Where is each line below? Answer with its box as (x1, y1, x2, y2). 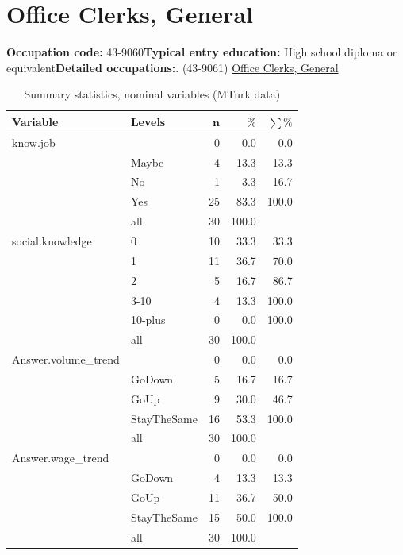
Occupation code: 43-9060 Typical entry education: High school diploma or (6, 44, 397, 60)
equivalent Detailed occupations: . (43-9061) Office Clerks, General (6, 59, 339, 75)
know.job (12, 133, 56, 150)
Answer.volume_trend (12, 351, 120, 368)
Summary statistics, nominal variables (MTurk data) (24, 86, 281, 102)
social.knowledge (12, 232, 92, 249)
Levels (130, 113, 166, 129)
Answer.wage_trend (12, 449, 109, 466)
